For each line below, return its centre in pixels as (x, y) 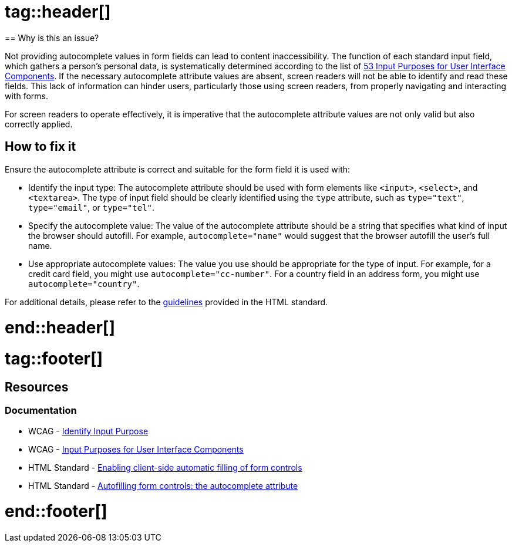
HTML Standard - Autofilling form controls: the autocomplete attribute (163, 485)
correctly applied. (39, 124)
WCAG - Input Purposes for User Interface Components (136, 449)
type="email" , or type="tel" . (92, 207)
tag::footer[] (54, 359)
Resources (37, 387)
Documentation (41, 411)
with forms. (26, 96)
